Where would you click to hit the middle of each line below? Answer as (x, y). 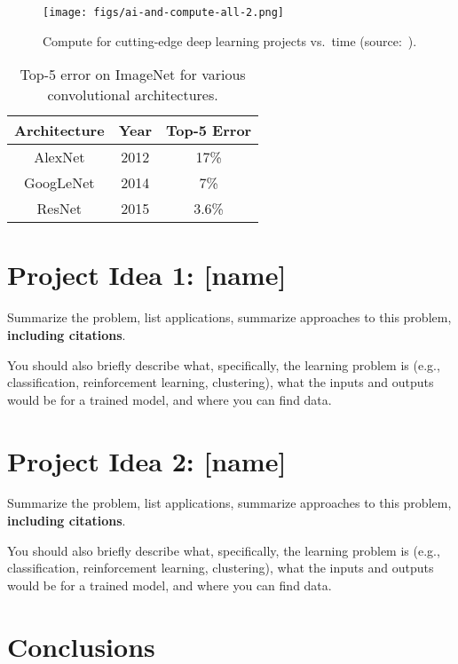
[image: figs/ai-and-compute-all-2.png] (164, 12)
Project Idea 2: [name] (147, 460)
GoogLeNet (59, 183)
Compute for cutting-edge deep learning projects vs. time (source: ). (230, 40)
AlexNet (59, 157)
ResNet (59, 209)
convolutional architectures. (133, 95)
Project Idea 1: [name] (147, 275)
